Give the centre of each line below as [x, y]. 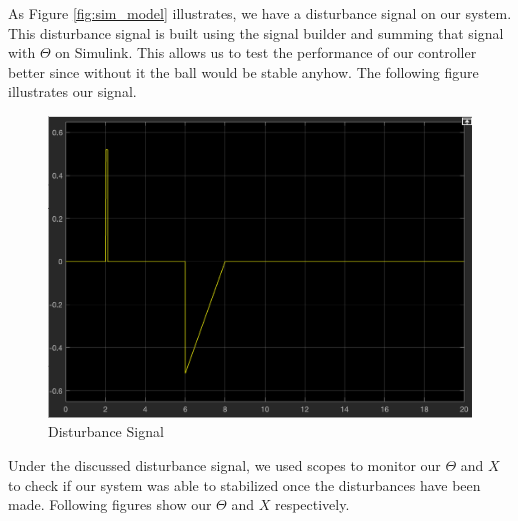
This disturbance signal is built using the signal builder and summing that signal [256, 32]
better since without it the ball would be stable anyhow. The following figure [243, 71]
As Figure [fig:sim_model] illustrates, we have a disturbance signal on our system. [260, 13]
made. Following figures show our [110, 504]
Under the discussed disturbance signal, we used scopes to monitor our [224, 465]
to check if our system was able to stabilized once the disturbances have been [244, 484]
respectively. [312, 504]
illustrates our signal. [72, 91]
